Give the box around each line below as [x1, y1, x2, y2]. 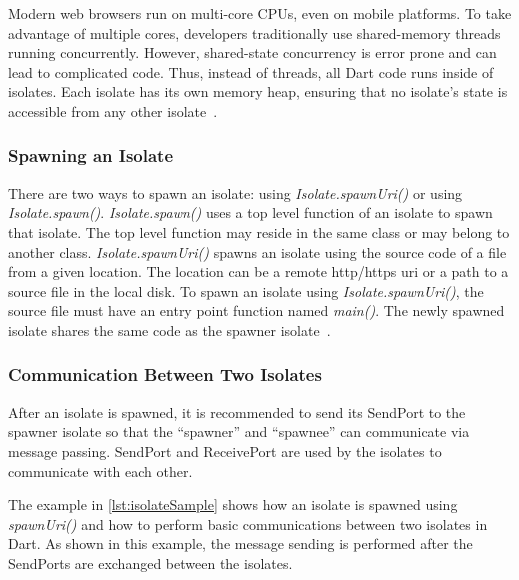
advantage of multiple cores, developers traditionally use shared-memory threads [8, 22, 501, 43]
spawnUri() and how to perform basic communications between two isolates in [8, 513, 488, 534]
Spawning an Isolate [8, 143, 174, 168]
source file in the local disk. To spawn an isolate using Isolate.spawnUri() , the [8, 280, 484, 301]
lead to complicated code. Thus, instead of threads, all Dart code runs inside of [8, 61, 494, 82]
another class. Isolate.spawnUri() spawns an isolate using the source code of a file [8, 241, 507, 262]
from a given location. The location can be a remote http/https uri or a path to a [8, 261, 509, 282]
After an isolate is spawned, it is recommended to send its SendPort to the [8, 401, 466, 422]
